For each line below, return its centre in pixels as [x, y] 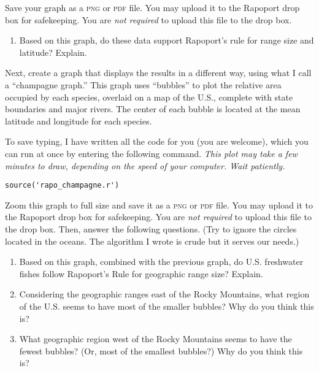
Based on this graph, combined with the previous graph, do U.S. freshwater [161, 262]
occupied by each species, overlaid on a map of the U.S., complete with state [149, 97]
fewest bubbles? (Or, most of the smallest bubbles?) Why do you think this [161, 350]
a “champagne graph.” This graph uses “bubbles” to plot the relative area [143, 84]
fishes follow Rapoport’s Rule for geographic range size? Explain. [141, 273]
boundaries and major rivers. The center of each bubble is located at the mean [153, 109]
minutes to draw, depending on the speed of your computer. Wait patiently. [145, 165]
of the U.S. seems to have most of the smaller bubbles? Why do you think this [167, 306]
